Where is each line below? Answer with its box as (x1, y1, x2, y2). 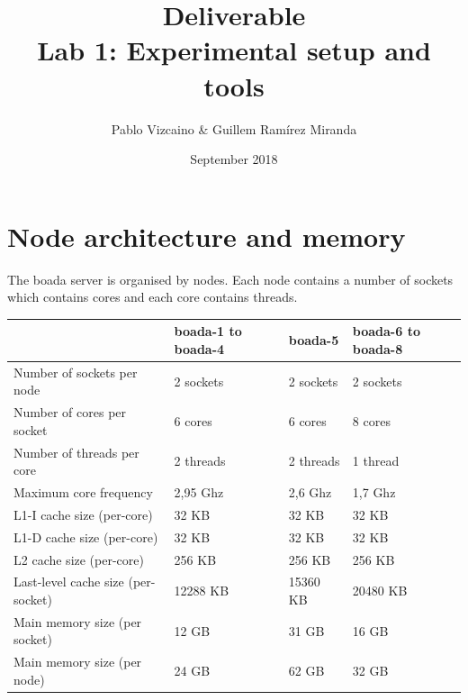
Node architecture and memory (7, 217, 406, 254)
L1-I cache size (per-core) (13, 505, 153, 523)
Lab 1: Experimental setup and (37, 32, 431, 68)
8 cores (352, 411, 391, 430)
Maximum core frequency (13, 483, 153, 502)
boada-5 (288, 331, 339, 350)
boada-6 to (352, 322, 420, 341)
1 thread (352, 451, 400, 470)
